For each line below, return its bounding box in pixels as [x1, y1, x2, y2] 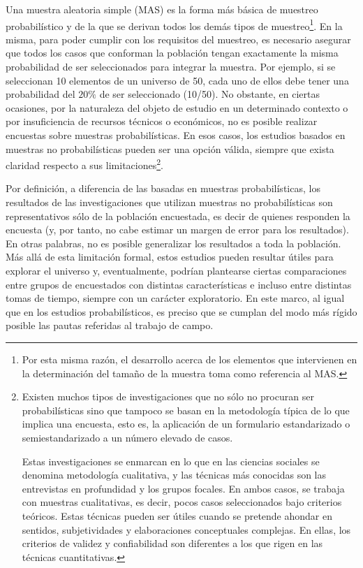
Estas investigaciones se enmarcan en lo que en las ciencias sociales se [22, 453, 320, 468]
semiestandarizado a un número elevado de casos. [22, 430, 233, 444]
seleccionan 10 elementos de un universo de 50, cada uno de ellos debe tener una [6, 73, 349, 87]
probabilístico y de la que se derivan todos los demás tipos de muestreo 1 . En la [6, 16, 343, 33]
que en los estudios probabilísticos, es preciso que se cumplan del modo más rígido [6, 304, 357, 319]
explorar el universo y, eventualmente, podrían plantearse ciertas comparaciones [6, 263, 347, 277]
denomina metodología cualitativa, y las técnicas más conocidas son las [22, 467, 326, 482]
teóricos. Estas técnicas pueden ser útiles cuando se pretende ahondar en [22, 508, 332, 523]
